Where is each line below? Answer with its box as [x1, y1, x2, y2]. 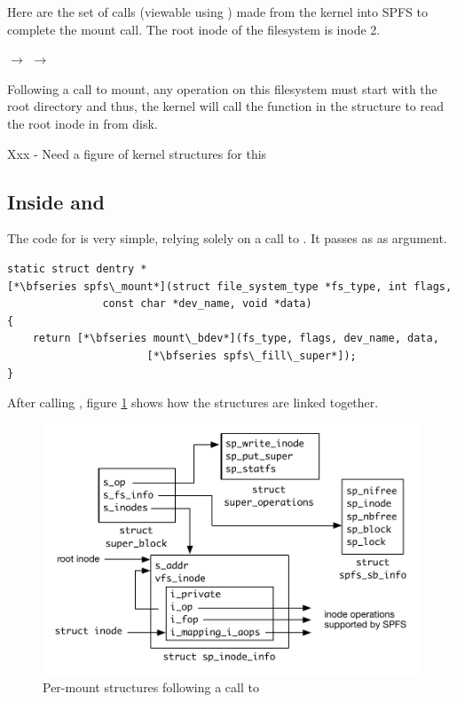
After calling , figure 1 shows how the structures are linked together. [7, 393, 379, 412]
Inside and [7, 187, 105, 215]
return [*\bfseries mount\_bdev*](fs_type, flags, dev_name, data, [32, 332, 439, 345]
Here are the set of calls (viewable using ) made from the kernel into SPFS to [7, 3, 429, 20]
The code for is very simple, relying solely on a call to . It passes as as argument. [7, 229, 447, 248]
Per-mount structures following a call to [43, 678, 259, 697]
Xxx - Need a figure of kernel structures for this [7, 144, 267, 162]
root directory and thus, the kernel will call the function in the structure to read [7, 97, 445, 115]
